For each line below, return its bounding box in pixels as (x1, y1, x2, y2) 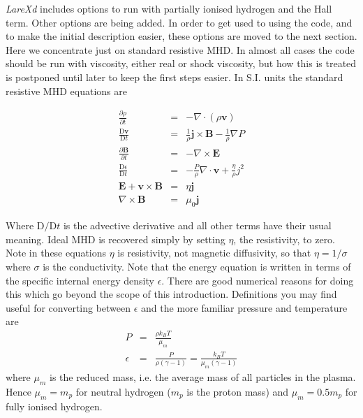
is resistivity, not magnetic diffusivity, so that (117, 245, 311, 260)
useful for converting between (6, 300, 131, 315)
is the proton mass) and (186, 384, 289, 398)
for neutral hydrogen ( (75, 384, 171, 398)
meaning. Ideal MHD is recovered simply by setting (6, 231, 225, 246)
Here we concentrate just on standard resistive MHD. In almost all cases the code (6, 42, 355, 57)
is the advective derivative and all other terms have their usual (63, 218, 332, 233)
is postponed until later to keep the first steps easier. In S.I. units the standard (6, 69, 343, 84)
